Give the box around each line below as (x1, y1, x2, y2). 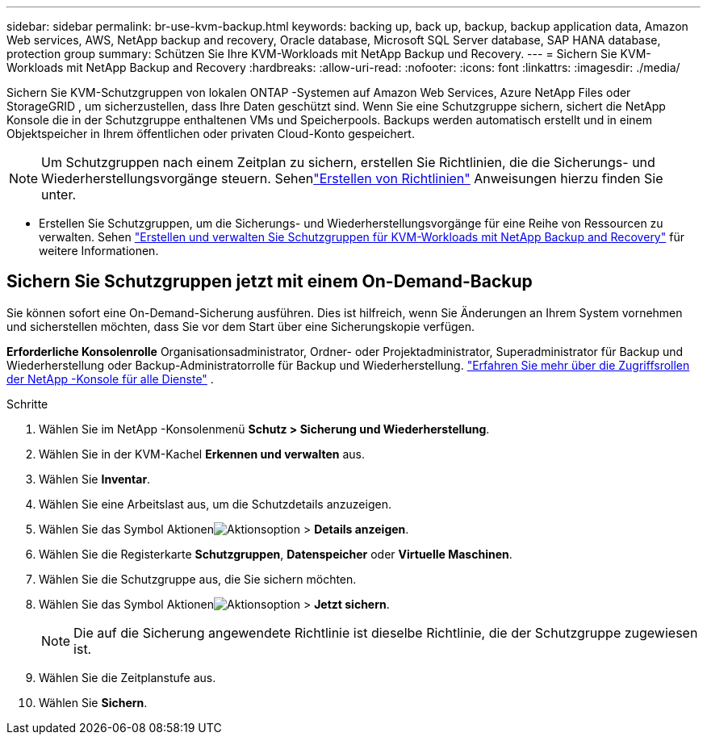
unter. (41, 186, 77, 203)
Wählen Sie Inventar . (39, 471, 151, 486)
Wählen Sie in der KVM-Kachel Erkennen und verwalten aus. (39, 446, 365, 461)
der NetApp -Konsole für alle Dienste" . (6, 371, 214, 386)
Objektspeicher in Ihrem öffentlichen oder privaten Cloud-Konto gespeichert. (6, 127, 415, 140)
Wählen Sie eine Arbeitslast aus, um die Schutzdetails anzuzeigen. (39, 496, 391, 511)
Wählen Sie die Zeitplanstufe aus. (39, 670, 216, 684)
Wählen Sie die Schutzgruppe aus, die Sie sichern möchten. (39, 571, 357, 586)
